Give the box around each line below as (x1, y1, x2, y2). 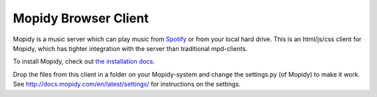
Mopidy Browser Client (13, 10, 149, 26)
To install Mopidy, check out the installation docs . (13, 57, 155, 66)
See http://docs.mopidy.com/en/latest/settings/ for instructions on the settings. (13, 80, 241, 89)
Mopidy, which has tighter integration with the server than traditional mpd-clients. (13, 44, 248, 52)
